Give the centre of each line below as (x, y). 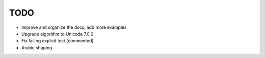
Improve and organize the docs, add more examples (74, 27)
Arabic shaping (37, 48)
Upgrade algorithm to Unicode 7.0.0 (57, 34)
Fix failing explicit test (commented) (57, 41)
